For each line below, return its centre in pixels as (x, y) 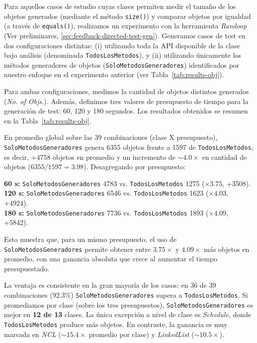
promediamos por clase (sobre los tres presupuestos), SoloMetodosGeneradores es (128, 304)
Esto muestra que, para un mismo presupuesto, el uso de (90, 239)
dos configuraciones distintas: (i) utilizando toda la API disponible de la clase (122, 45)
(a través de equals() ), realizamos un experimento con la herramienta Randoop (126, 26)
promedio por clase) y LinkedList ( (141, 334)
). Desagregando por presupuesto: (135, 167)
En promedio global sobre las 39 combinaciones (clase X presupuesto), (111, 137)
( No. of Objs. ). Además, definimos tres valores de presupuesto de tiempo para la (126, 101)
